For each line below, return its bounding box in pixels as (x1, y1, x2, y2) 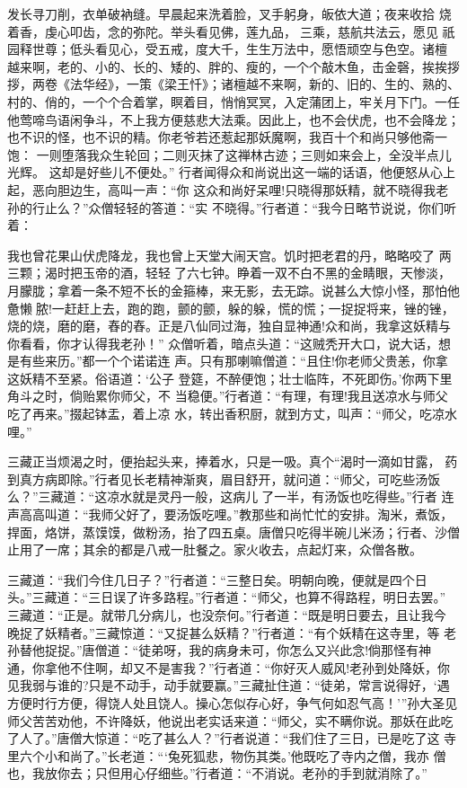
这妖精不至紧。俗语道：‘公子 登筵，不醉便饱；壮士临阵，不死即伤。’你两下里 (7, 368, 453, 387)
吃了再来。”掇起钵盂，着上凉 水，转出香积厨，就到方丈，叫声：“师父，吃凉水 (7, 404, 457, 423)
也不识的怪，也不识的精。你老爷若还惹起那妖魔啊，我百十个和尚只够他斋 (7, 128, 435, 146)
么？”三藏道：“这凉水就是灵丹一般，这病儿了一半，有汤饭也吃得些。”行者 (7, 487, 437, 506)
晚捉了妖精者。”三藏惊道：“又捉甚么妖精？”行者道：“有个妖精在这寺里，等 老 (7, 623, 457, 642)
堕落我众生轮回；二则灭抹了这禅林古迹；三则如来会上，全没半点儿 (61, 145, 452, 164)
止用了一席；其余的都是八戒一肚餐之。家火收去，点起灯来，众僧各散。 (7, 540, 422, 559)
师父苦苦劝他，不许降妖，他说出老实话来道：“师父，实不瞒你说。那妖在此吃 (7, 711, 454, 730)
